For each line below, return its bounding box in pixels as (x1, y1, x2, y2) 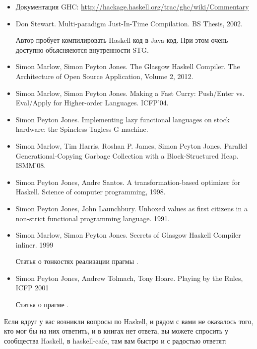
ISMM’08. (15, 160, 46, 171)
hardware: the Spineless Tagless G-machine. (15, 124, 148, 134)
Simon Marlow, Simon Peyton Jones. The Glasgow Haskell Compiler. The (15, 61, 240, 72)
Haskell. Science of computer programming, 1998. (15, 186, 166, 197)
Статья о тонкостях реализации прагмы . (15, 256, 138, 266)
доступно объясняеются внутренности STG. (15, 44, 149, 55)
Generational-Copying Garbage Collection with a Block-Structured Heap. (15, 150, 239, 161)
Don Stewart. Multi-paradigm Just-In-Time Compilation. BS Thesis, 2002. (15, 18, 243, 28)
